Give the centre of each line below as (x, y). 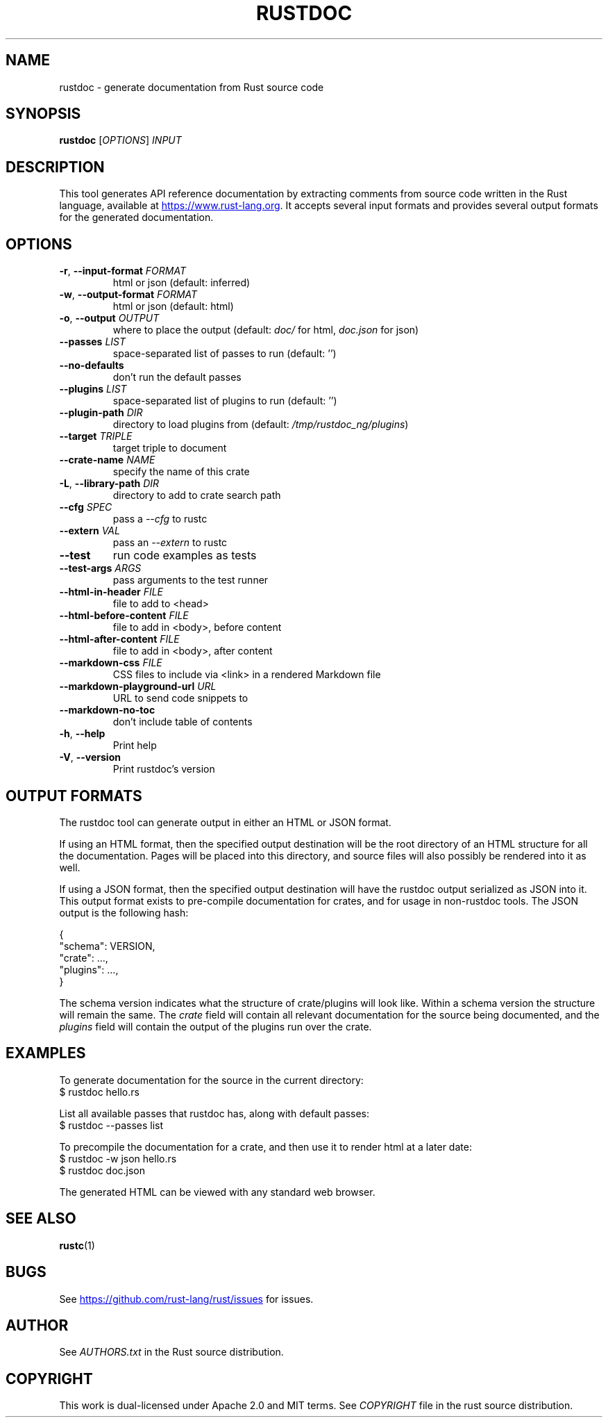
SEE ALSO (41, 1219)
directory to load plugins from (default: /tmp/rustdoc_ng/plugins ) (261, 425)
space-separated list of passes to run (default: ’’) (225, 354)
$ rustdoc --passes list (111, 1125)
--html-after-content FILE (119, 639)
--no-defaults (92, 365)
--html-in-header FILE (111, 592)
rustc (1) (77, 1245)
